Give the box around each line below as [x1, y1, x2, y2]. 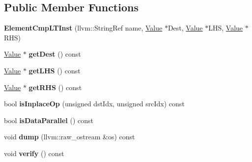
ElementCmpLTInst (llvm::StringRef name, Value [4, 23, 163, 33]
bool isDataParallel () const [4, 115, 94, 125]
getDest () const [28, 49, 81, 59]
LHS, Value [208, 23, 243, 33]
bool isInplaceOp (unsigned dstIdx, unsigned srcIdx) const [4, 98, 185, 109]
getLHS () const [28, 65, 81, 75]
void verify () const [4, 148, 64, 158]
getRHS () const [28, 82, 82, 92]
